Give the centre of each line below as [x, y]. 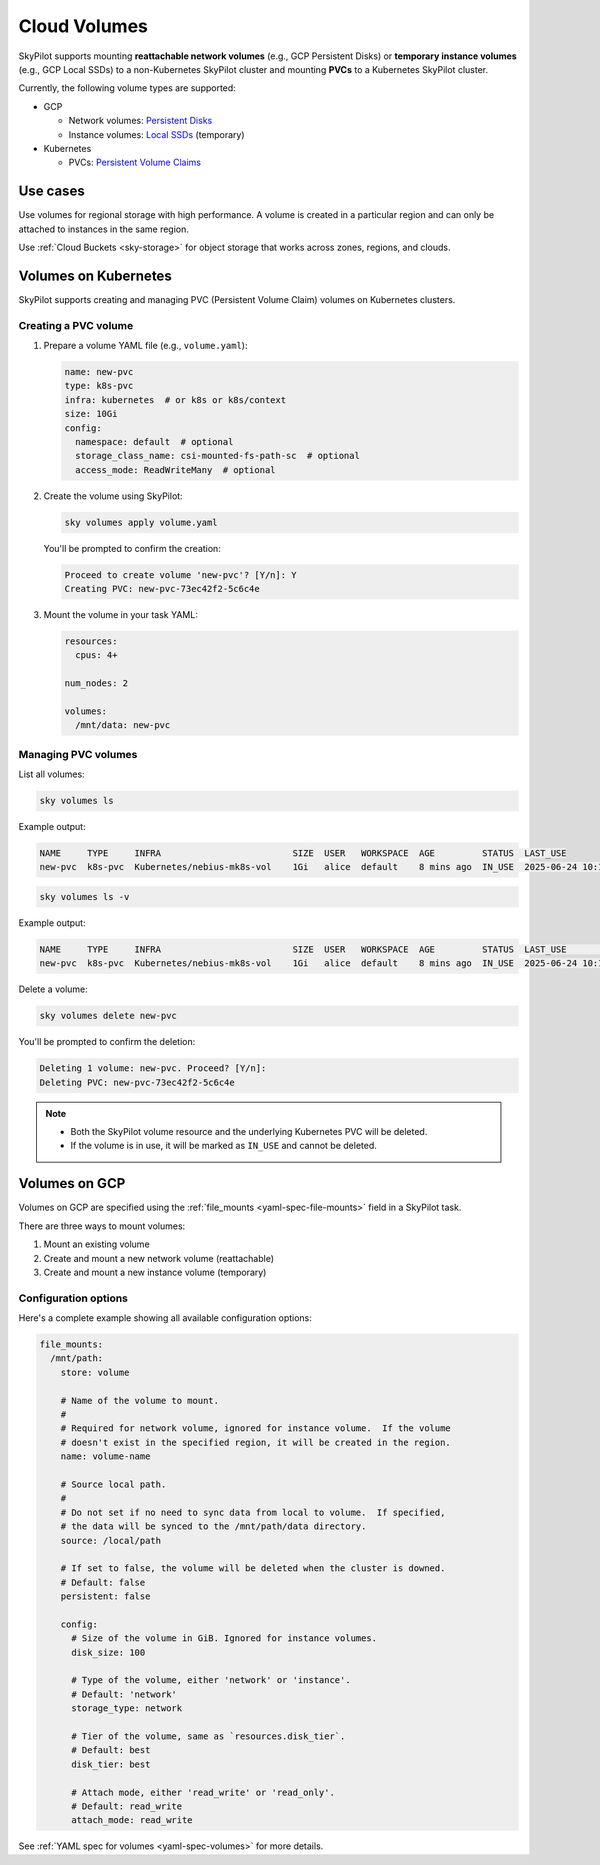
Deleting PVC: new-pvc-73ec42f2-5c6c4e [137, 1082]
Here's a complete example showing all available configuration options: [165, 1318]
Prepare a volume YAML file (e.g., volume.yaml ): [145, 346]
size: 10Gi [91, 414]
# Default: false [103, 1582]
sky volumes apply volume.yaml [141, 522]
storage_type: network [127, 1708]
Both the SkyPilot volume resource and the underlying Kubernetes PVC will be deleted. [249, 1132]
